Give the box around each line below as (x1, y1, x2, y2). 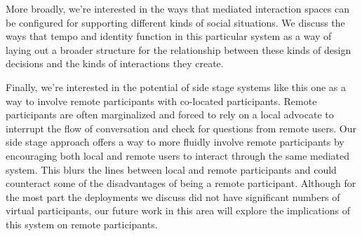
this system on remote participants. (6, 216, 158, 231)
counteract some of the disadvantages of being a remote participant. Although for (6, 176, 356, 190)
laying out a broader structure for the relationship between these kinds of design (6, 42, 351, 57)
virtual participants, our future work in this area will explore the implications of (6, 203, 350, 218)
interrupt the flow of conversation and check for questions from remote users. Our (6, 120, 357, 135)
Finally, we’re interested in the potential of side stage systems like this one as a (6, 79, 347, 94)
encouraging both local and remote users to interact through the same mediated (6, 148, 350, 162)
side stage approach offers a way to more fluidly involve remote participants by (6, 134, 344, 149)
